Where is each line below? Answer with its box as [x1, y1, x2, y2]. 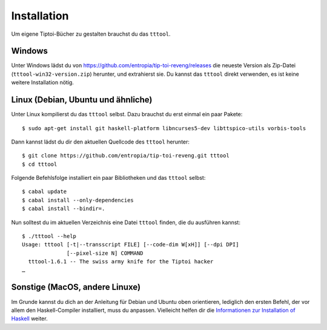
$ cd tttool [22, 160, 58, 168]
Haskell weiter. [11, 315, 48, 322]
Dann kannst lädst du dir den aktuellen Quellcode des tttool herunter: [11, 138, 190, 145]
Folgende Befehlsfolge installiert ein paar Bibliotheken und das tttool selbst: [11, 174, 206, 182]
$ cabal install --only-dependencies [22, 197, 134, 203]
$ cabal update [22, 188, 67, 195]
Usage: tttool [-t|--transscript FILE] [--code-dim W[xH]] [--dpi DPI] [22, 241, 239, 248]
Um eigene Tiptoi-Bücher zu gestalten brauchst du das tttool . [11, 30, 171, 38]
